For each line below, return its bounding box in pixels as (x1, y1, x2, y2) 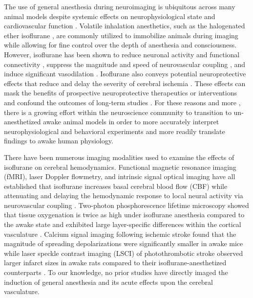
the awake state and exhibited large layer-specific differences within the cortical (4, 219, 241, 229)
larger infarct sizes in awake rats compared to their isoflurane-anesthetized (4, 257, 227, 268)
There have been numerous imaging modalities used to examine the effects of (4, 152, 234, 162)
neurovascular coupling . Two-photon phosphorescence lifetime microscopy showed (4, 200, 249, 210)
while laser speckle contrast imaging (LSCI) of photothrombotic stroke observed (4, 248, 243, 258)
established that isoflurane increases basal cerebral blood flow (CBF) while (4, 181, 228, 191)
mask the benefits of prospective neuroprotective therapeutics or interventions (4, 88, 237, 98)
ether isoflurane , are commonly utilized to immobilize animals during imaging (4, 30, 238, 40)
